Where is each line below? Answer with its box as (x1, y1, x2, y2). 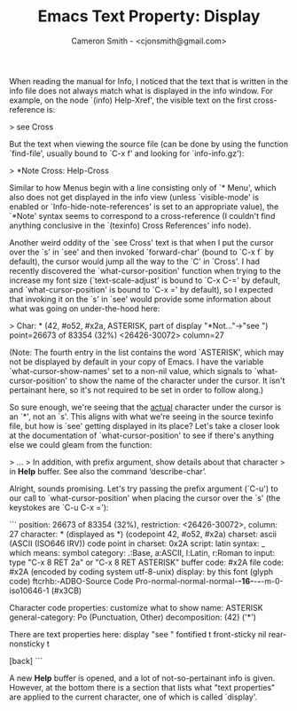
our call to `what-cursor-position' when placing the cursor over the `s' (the (9, 492, 281, 503)
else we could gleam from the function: (9, 439, 152, 449)
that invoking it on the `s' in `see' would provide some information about (9, 293, 272, 304)
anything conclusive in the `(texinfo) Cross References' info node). (9, 220, 252, 230)
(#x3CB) (51, 585, 82, 596)
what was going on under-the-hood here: (9, 303, 160, 314)
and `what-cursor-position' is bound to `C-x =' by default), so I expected (9, 284, 273, 294)
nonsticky (9, 638, 45, 649)
